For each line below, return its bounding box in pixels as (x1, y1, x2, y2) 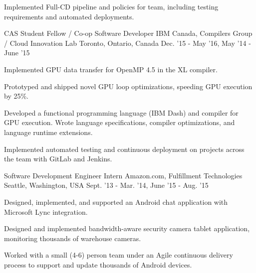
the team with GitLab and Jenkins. (4, 153, 112, 164)
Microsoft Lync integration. (4, 206, 88, 217)
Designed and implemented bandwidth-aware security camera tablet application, (4, 223, 250, 234)
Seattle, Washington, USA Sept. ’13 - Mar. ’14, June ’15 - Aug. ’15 (4, 180, 209, 190)
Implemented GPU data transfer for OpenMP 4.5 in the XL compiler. (4, 64, 218, 74)
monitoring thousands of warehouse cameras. (4, 233, 141, 243)
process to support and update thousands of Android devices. (4, 259, 192, 270)
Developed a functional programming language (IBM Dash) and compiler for (4, 107, 239, 118)
